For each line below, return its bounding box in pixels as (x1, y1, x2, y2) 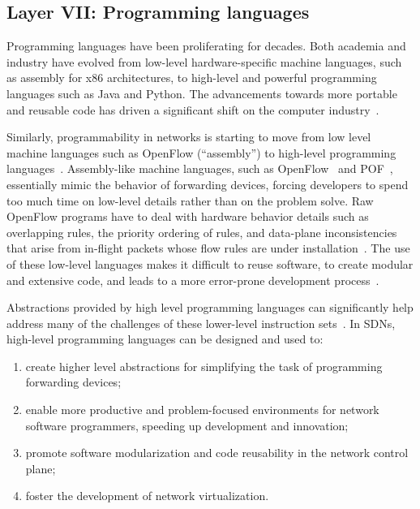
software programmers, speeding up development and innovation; (25, 416, 349, 434)
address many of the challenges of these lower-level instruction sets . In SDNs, (6, 314, 396, 331)
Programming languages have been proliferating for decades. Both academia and (6, 37, 406, 54)
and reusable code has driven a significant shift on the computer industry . (6, 101, 379, 118)
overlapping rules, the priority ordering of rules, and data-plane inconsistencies (6, 223, 397, 240)
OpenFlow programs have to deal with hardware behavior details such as (6, 208, 369, 225)
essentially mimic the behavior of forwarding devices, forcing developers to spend (6, 175, 409, 192)
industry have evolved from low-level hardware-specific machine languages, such (6, 53, 402, 70)
